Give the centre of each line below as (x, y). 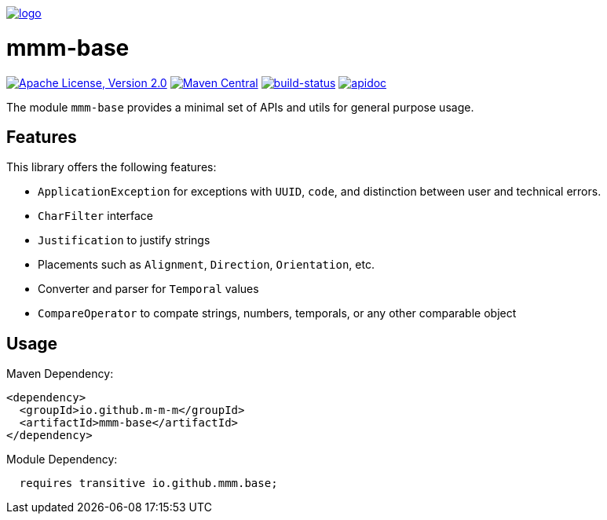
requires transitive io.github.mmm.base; (148, 483)
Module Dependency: (62, 460)
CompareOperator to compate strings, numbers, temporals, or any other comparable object (277, 313)
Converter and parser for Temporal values (148, 289)
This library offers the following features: (112, 167)
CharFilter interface (95, 216)
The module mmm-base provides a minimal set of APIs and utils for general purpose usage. (240, 107)
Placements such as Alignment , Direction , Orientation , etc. (206, 265)
